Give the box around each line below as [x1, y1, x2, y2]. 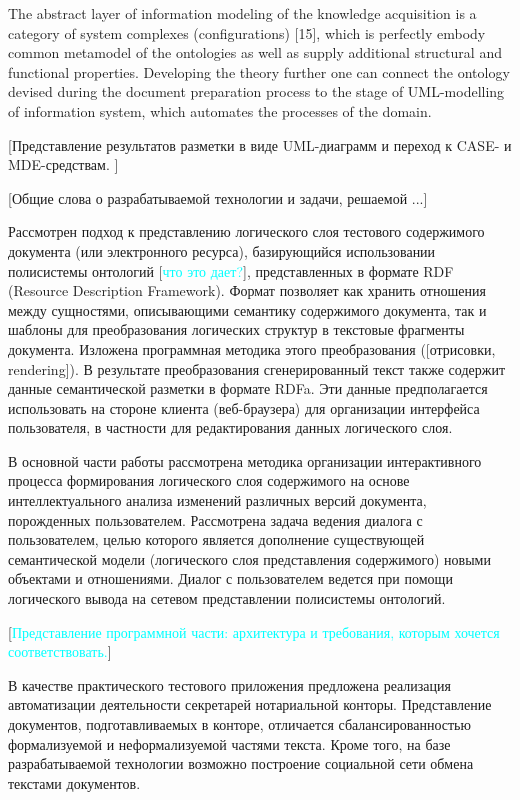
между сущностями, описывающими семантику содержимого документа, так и [8, 299, 487, 320]
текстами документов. [8, 772, 141, 793]
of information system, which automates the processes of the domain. [8, 100, 432, 121]
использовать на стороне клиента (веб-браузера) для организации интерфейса [8, 397, 480, 418]
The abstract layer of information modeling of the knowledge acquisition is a [8, 3, 477, 23]
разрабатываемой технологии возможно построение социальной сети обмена [8, 753, 474, 774]
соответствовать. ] [8, 641, 112, 662]
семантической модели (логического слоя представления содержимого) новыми [8, 548, 491, 569]
